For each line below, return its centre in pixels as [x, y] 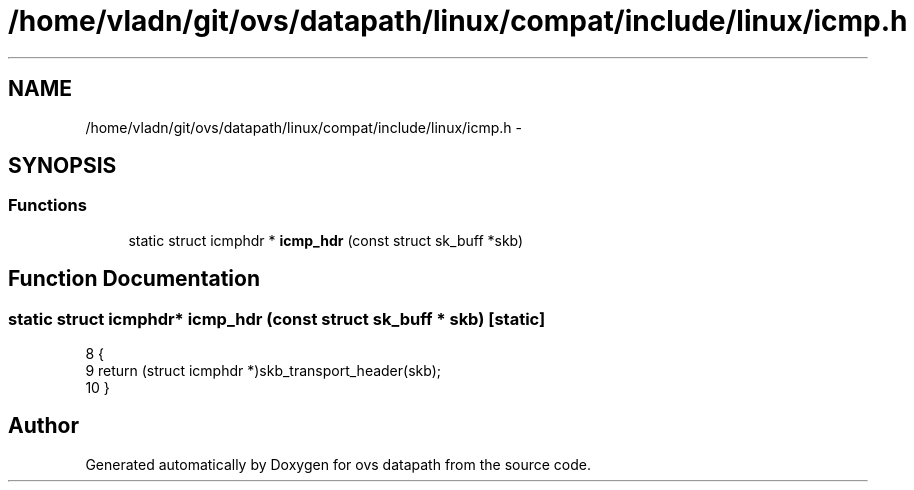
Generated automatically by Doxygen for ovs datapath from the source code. [338, 464]
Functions [47, 205]
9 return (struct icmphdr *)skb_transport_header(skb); [263, 371]
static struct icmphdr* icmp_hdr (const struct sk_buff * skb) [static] [277, 318]
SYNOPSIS [62, 166]
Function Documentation [134, 279]
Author [43, 426]
